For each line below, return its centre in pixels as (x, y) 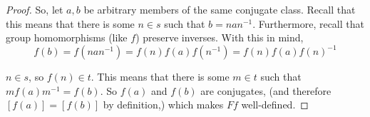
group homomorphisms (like (67, 37)
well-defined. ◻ (275, 105)
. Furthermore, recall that (308, 23)
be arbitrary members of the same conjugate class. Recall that (220, 9)
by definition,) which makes (163, 105)
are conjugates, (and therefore (266, 90)
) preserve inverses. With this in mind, (220, 37)
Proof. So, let (35, 9)
